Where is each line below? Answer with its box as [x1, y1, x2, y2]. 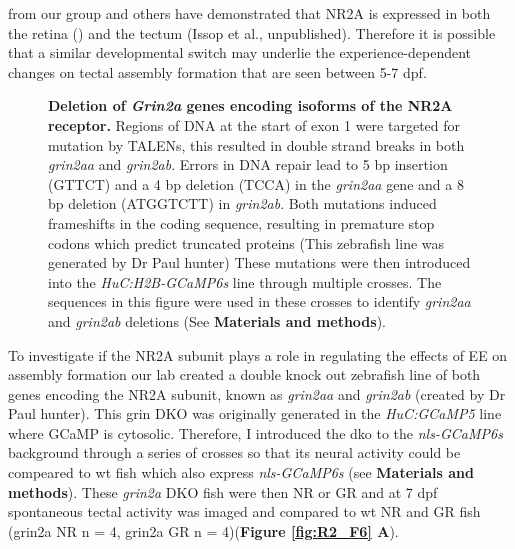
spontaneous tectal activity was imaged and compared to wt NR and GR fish [8, 501, 481, 522]
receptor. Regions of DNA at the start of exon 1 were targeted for [48, 114, 461, 135]
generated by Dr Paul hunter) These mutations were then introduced [48, 252, 471, 273]
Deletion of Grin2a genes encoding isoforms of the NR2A [48, 95, 453, 116]
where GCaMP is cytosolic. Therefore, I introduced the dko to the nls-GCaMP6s [8, 422, 503, 443]
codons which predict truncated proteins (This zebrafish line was [48, 232, 445, 253]
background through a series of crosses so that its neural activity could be [8, 442, 461, 463]
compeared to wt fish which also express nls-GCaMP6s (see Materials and [8, 462, 474, 483]
